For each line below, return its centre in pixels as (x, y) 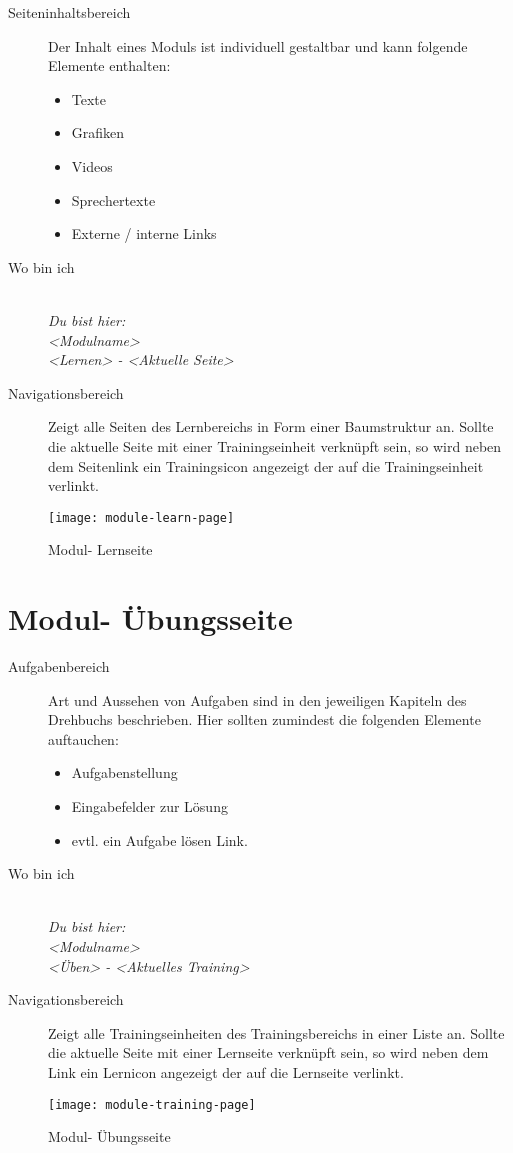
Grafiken (98, 132)
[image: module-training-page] (152, 1104)
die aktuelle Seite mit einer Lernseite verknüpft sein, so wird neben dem (268, 1052)
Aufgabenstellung (124, 772)
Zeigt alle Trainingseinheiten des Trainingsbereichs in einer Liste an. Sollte (276, 1032)
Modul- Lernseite (100, 549)
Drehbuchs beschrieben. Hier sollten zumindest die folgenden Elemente (264, 719)
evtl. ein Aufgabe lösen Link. (159, 839)
